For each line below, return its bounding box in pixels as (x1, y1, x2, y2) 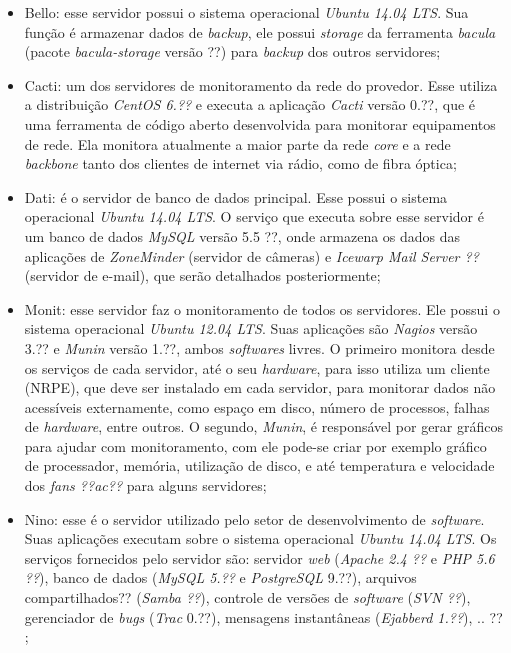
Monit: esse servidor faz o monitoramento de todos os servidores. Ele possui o (24, 298, 500, 319)
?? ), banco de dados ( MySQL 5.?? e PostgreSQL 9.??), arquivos (24, 567, 417, 588)
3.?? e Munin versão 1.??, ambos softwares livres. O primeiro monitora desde (24, 337, 495, 358)
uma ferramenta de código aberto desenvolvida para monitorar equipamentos (24, 113, 496, 134)
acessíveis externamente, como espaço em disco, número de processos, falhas (24, 396, 490, 417)
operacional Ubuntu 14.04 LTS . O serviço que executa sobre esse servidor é (24, 206, 484, 227)
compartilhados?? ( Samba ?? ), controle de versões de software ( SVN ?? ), (24, 587, 471, 608)
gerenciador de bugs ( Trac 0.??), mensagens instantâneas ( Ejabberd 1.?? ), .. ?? (24, 606, 503, 627)
